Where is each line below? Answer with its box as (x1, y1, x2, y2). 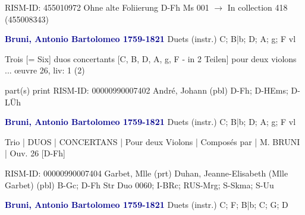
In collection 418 (227, 1, 288, 13)
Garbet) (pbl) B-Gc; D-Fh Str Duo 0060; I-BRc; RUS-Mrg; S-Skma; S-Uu (5, 178, 274, 191)
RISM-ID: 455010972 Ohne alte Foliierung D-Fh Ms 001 (5, 1, 209, 13)
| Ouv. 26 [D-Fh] (5, 147, 65, 159)
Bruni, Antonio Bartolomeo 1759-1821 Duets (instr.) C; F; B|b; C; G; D (5, 198, 288, 211)
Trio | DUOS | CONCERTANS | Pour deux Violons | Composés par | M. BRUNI (5, 135, 300, 147)
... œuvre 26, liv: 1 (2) (5, 64, 85, 76)
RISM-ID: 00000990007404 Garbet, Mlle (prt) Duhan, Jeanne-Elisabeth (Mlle (5, 166, 288, 179)
